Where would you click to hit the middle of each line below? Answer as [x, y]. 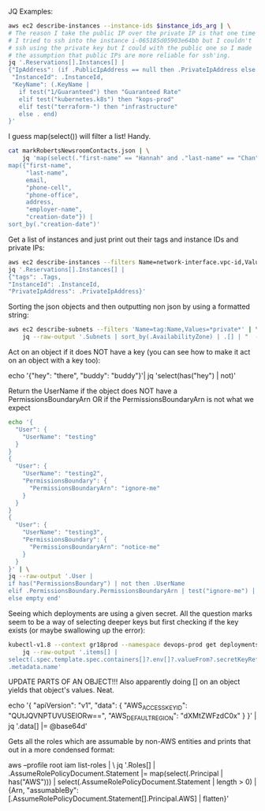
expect [19, 407]
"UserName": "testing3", [63, 532]
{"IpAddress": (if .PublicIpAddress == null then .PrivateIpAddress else [132, 70]
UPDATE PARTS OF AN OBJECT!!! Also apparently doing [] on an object [124, 681]
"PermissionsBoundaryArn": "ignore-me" [94, 488]
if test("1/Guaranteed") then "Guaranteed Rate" [100, 92]
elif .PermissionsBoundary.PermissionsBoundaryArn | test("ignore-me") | [132, 591]
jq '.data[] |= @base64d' [48, 726]
